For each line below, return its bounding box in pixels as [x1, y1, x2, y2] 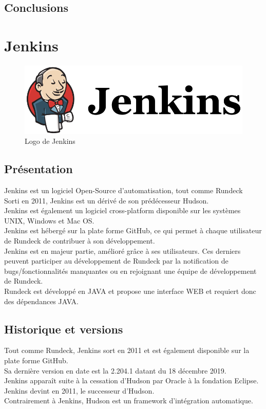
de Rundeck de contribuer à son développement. [4, 235, 155, 246]
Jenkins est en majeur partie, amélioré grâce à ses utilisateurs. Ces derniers [4, 245, 241, 256]
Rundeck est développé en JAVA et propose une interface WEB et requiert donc [4, 285, 256, 296]
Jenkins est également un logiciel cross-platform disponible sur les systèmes [4, 205, 241, 216]
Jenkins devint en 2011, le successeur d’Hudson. [4, 385, 155, 396]
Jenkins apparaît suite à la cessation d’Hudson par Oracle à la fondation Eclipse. [4, 375, 259, 386]
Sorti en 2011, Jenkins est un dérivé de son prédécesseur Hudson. [4, 195, 209, 206]
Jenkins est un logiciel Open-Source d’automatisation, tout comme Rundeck [4, 184, 243, 195]
